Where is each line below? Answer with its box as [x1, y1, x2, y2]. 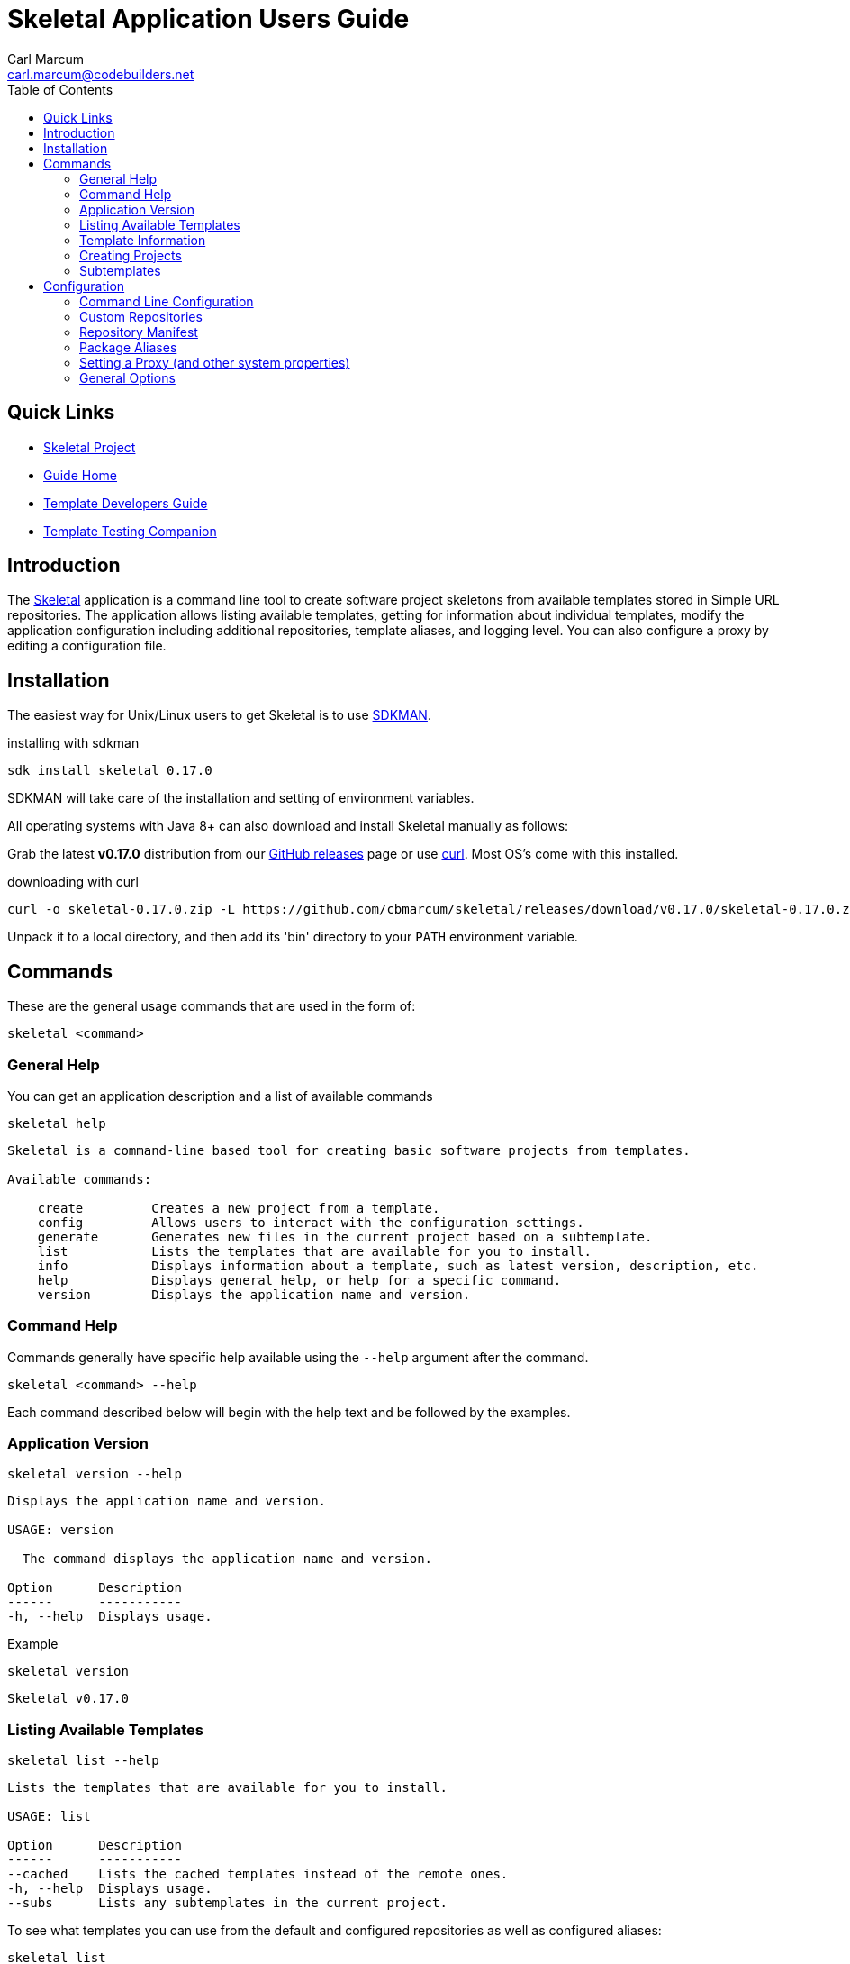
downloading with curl [7, 874, 139, 890]
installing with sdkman [7, 735, 140, 751]
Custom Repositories [79, 308, 203, 324]
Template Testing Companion [43, 523, 217, 539]
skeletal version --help [7, 1467, 182, 1482]
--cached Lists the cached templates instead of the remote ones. [7, 1867, 509, 1882]
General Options [79, 369, 176, 386]
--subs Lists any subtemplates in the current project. [7, 1896, 448, 1911]
